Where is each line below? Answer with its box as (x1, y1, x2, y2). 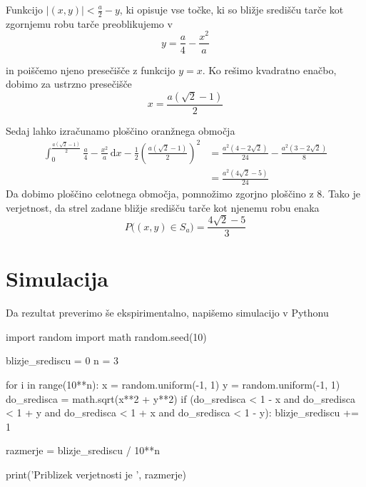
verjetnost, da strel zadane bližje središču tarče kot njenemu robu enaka (6, 200, 320, 215)
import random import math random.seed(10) (6, 329, 207, 344)
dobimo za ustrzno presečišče (6, 76, 132, 91)
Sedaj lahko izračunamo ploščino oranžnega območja (6, 123, 235, 138)
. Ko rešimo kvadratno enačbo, (202, 62, 337, 77)
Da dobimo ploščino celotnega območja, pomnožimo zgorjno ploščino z (6, 186, 314, 201)
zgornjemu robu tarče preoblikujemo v (6, 16, 173, 31)
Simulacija (6, 264, 108, 293)
